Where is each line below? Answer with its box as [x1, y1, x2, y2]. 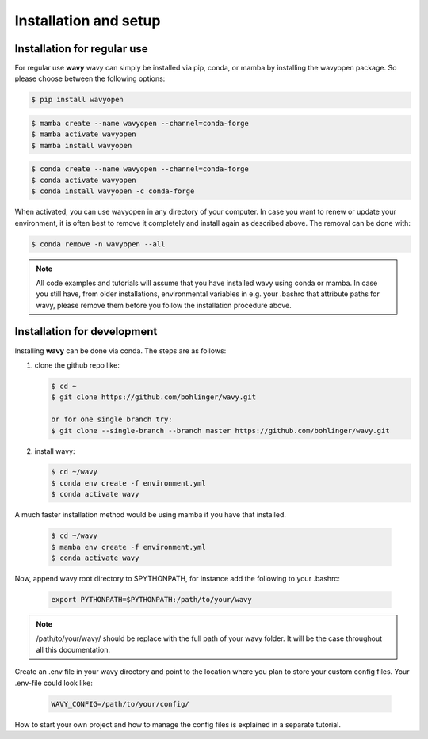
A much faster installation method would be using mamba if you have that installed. [14, 510, 287, 520]
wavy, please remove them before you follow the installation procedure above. [36, 300, 292, 310]
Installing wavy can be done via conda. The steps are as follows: [14, 345, 227, 356]
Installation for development [14, 325, 158, 338]
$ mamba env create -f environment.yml [51, 543, 206, 551]
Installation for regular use [14, 42, 148, 55]
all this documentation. [36, 645, 111, 654]
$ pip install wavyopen [31, 95, 124, 105]
